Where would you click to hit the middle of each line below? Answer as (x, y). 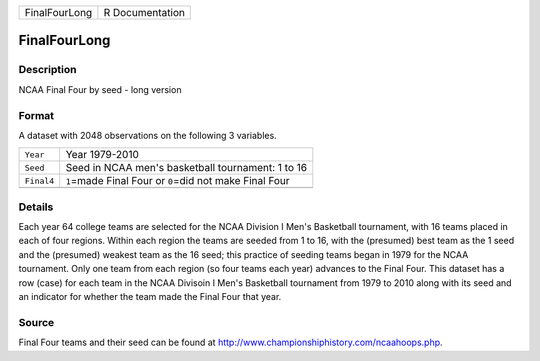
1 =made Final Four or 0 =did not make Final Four (177, 181)
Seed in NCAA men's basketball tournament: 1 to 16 (186, 168)
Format (36, 115)
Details (36, 207)
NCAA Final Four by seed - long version (100, 89)
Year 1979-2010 (102, 155)
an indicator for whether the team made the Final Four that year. (150, 296)
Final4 (39, 180)
